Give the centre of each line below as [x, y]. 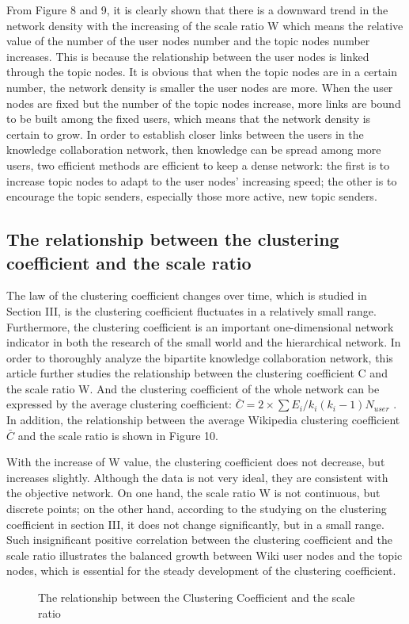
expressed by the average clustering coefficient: [119, 404]
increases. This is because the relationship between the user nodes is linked [188, 56]
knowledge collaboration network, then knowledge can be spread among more [194, 149]
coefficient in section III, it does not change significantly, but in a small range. [195, 524]
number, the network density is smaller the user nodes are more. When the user [200, 87]
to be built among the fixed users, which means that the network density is [189, 119]
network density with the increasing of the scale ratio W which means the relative [205, 25]
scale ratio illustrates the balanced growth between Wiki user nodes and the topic [204, 555]
